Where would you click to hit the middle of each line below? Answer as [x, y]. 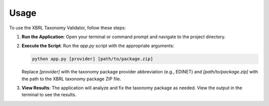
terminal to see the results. [49, 95]
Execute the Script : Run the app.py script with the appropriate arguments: [98, 46]
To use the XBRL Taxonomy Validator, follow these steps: [67, 28]
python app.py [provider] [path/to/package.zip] [93, 59]
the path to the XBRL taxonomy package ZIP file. [71, 79]
